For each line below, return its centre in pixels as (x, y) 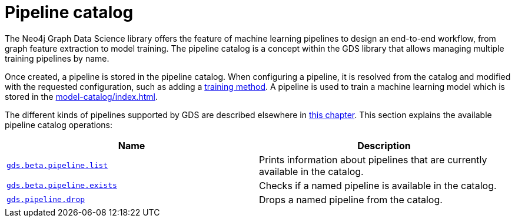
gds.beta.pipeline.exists (62, 186)
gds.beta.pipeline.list (57, 166)
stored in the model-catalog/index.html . (81, 96)
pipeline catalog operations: (59, 125)
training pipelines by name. (57, 58)
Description (384, 145)
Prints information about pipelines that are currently (373, 159)
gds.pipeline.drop (46, 200)
